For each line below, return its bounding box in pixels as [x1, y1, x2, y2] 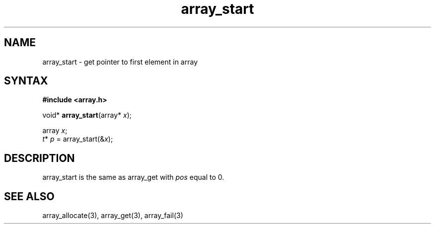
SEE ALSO [4, 190, 55, 203]
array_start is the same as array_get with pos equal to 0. [42, 173, 224, 182]
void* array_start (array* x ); [42, 111, 132, 120]
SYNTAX [4, 75, 48, 87]
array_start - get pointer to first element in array [42, 57, 198, 66]
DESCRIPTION [4, 152, 75, 164]
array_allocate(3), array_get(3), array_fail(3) [42, 211, 183, 220]
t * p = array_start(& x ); [42, 135, 113, 144]
